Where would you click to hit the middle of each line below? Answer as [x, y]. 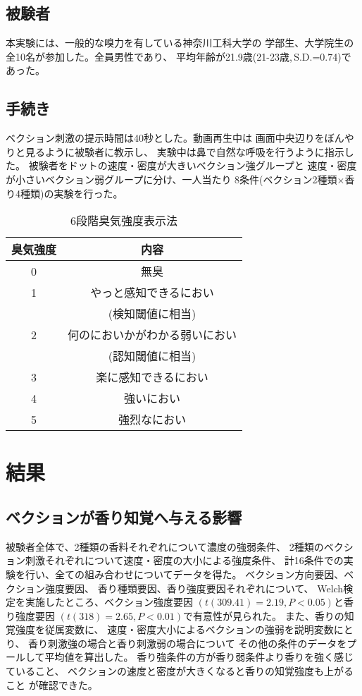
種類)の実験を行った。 [71, 193]
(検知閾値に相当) [152, 314]
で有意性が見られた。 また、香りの [264, 615]
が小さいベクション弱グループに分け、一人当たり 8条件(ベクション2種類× [175, 179]
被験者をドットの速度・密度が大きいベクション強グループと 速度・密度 [193, 165]
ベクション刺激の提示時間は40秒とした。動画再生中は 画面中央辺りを [165, 138]
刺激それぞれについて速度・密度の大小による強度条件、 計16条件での [184, 560]
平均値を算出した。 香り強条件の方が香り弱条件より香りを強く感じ [199, 657]
